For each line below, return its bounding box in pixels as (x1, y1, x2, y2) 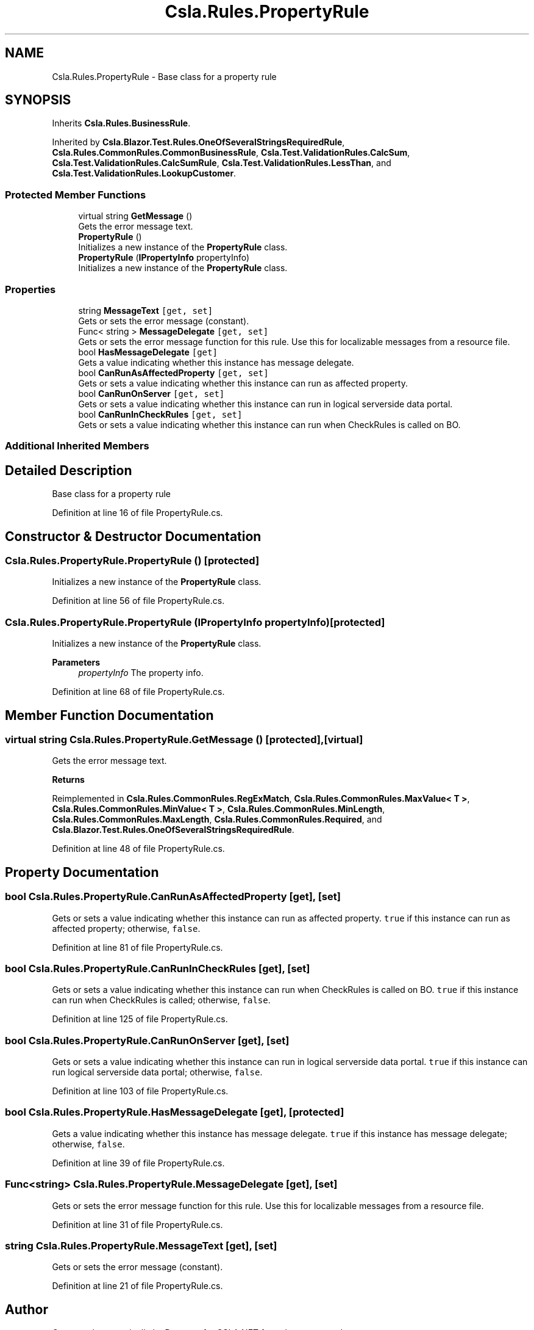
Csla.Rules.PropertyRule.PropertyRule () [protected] (5, 554, 260, 567)
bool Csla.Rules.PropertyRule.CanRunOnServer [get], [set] (5, 1034, 290, 1047)
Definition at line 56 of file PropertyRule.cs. (52, 595, 225, 606)
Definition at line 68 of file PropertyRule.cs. (52, 686, 225, 697)
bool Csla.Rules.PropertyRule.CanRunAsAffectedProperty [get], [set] (5, 890, 341, 903)
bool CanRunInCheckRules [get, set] (78, 409, 243, 420)
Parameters (52, 657, 101, 668)
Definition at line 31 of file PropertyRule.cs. (52, 1219, 223, 1230)
